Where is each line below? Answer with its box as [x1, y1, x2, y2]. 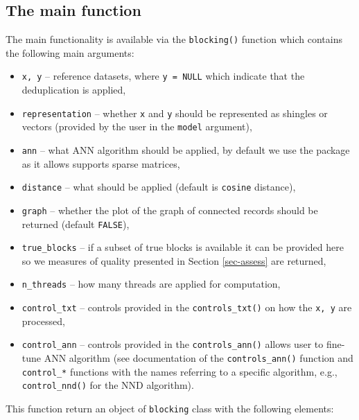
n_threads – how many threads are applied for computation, [21, 277, 281, 291]
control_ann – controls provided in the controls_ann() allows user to [21, 337, 324, 351]
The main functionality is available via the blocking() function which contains [6, 32, 342, 46]
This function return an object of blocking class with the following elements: [6, 401, 334, 416]
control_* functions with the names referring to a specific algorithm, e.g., [21, 364, 338, 378]
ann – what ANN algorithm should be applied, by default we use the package [21, 143, 350, 157]
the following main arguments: [6, 45, 134, 60]
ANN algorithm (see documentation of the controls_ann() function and [44, 351, 353, 365]
